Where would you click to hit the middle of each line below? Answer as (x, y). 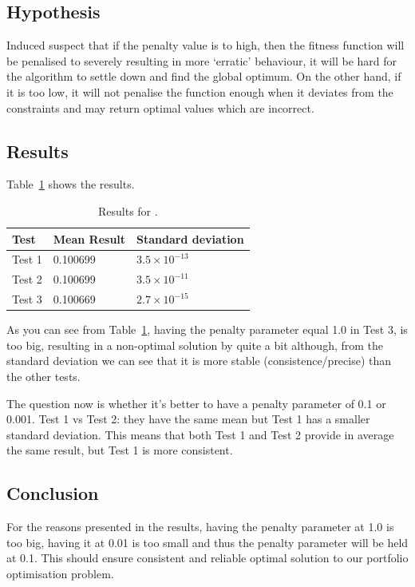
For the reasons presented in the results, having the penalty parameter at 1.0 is (200, 527)
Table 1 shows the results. (71, 184)
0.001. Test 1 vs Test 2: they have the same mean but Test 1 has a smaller (188, 419)
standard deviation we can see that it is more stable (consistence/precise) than (199, 361)
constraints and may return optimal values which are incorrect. (160, 107)
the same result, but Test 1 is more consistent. (120, 450)
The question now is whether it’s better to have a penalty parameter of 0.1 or (196, 403)
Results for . (128, 210)
